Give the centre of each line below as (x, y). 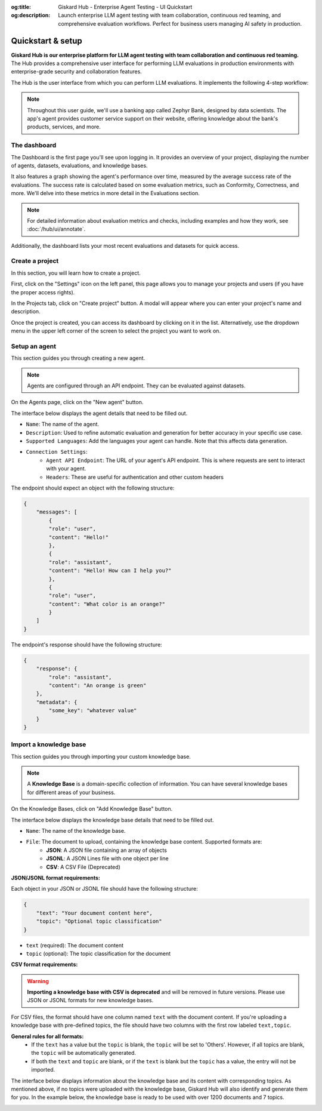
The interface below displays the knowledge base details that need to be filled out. (112, 820)
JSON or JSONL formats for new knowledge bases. (90, 1001)
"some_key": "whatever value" (93, 711)
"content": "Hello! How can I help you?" (110, 571)
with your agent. (66, 469)
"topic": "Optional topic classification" (99, 921)
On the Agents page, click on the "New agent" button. (77, 402)
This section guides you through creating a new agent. (78, 358)
